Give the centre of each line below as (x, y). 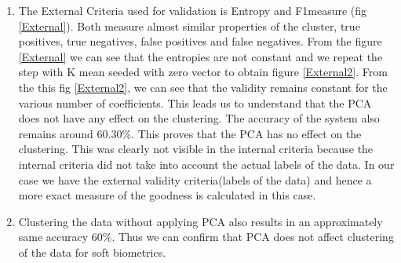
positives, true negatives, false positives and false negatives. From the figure (200, 41)
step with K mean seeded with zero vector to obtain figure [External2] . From (203, 72)
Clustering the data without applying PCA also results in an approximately (200, 221)
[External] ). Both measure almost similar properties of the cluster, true (189, 26)
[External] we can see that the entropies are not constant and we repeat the (200, 56)
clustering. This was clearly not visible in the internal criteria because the (196, 149)
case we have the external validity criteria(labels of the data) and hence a (195, 179)
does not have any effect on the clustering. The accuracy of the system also (199, 118)
